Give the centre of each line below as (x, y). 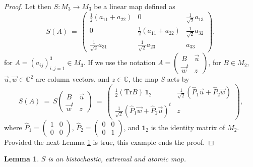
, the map (143, 79)
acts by (178, 79)
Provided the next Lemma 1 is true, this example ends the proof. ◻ (109, 142)
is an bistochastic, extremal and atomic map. (117, 159)
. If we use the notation (119, 62)
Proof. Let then (28, 6)
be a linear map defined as (135, 6)
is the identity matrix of (188, 127)
